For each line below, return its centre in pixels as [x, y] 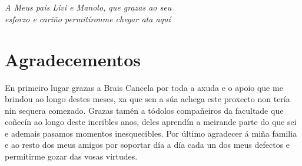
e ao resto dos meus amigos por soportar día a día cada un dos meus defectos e [147, 145]
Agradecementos [73, 59]
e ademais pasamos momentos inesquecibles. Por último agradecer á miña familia [151, 133]
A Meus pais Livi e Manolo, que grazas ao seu [88, 7]
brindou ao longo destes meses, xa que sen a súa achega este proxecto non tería [147, 99]
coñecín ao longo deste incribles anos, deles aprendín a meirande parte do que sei [151, 122]
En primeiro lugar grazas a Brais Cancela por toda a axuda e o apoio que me [144, 87]
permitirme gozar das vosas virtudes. [71, 156]
